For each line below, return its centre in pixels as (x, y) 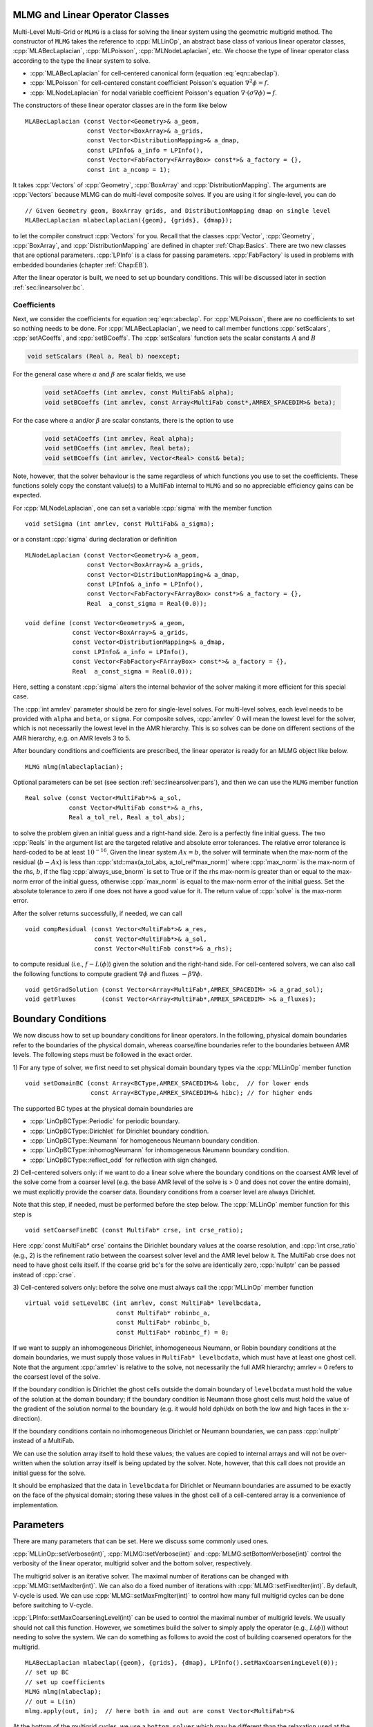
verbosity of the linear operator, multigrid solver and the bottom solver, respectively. (132, 1563)
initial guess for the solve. (49, 1473)
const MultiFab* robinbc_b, (163, 1323)
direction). (27, 1418)
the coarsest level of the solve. (56, 1377)
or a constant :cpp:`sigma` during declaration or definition (95, 540)
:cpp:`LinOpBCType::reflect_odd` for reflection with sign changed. (124, 1160)
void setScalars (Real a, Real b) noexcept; (104, 356)
